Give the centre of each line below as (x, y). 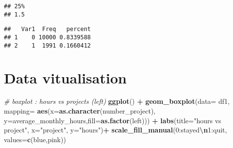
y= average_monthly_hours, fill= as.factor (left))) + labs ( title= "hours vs (113, 120)
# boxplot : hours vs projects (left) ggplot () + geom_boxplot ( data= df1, (117, 101)
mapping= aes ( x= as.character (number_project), (80, 111)
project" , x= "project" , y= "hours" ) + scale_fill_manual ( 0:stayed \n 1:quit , (116, 130)
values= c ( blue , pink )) (35, 139)
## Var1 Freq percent (47, 29)
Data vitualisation (65, 78)
